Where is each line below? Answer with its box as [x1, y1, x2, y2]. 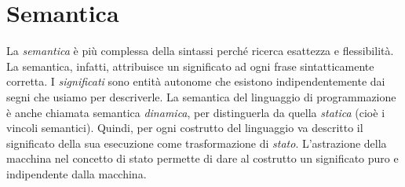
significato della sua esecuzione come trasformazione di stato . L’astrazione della [6, 134, 387, 151]
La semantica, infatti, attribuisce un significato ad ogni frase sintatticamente [6, 57, 374, 74]
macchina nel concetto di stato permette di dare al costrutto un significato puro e [6, 150, 399, 167]
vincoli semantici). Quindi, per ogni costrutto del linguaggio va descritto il [6, 119, 363, 136]
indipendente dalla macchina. [6, 165, 147, 181]
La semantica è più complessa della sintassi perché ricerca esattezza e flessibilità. [6, 42, 394, 59]
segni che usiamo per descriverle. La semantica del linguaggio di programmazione [6, 88, 396, 104]
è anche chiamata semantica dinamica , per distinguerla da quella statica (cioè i [6, 104, 385, 120]
